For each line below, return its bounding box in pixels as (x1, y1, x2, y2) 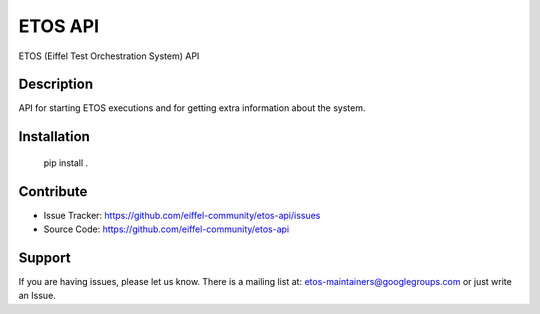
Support (18, 249, 71, 266)
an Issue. (18, 290, 57, 302)
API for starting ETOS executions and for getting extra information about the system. (18, 102, 366, 114)
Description (18, 76, 94, 93)
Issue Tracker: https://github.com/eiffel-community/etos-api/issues (43, 209, 321, 221)
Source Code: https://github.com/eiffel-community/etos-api (43, 223, 290, 235)
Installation (18, 128, 90, 145)
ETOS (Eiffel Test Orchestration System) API (18, 50, 200, 62)
